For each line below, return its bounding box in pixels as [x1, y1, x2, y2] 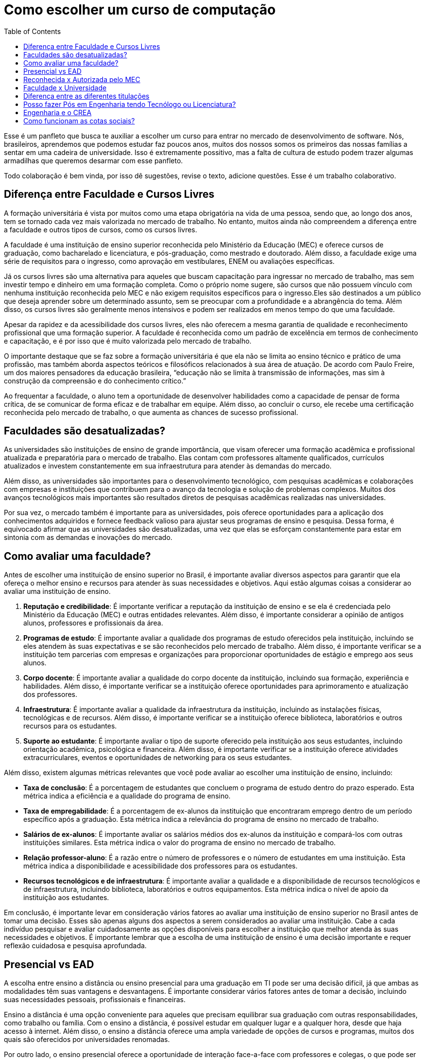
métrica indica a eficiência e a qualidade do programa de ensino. [23, 792, 231, 800]
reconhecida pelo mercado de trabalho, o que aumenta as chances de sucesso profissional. [4, 408, 298, 417]
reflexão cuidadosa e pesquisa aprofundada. [4, 941, 147, 950]
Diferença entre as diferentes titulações [23, 91, 150, 100]
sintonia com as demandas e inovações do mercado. [4, 533, 172, 542]
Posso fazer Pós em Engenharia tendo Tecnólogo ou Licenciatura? [23, 100, 236, 108]
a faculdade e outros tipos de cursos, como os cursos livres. [4, 225, 197, 234]
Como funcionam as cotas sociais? [23, 116, 135, 125]
